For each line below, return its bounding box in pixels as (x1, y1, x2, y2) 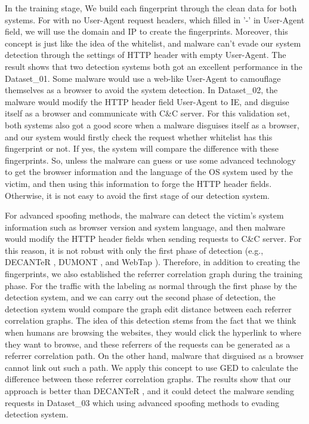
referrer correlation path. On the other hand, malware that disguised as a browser (5, 349, 304, 362)
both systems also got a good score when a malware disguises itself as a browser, (5, 118, 299, 131)
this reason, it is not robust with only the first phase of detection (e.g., (5, 244, 264, 256)
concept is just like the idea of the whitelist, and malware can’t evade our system (5, 36, 301, 49)
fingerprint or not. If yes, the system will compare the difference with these (5, 142, 279, 155)
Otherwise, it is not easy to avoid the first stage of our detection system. (5, 189, 270, 201)
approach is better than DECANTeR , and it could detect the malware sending (5, 385, 295, 397)
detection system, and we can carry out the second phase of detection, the (5, 291, 276, 303)
